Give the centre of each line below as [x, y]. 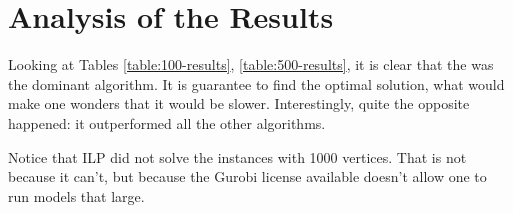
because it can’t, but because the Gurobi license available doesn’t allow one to [247, 176]
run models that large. [76, 195]
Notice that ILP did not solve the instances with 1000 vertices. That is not [237, 156]
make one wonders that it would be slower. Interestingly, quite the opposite [239, 103]
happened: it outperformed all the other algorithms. [167, 122]
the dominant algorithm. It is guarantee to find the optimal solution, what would [256, 83]
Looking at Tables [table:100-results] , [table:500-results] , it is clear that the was [251, 64]
